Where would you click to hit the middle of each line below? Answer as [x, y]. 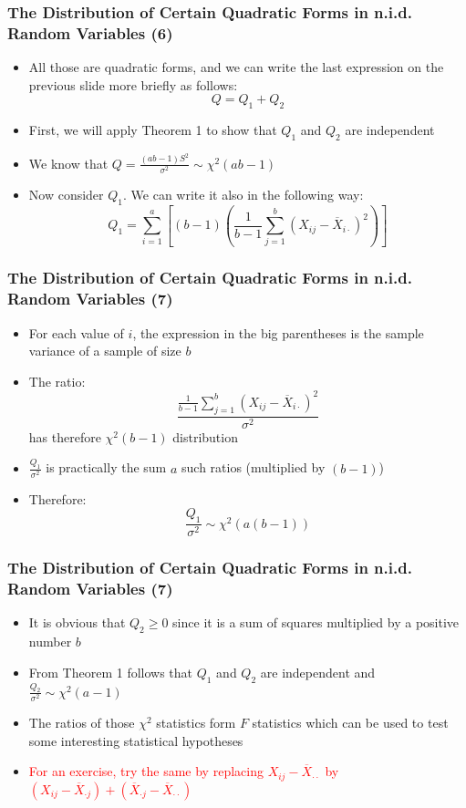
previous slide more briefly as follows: [133, 84]
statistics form [196, 722]
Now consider [66, 194]
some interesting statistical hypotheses [136, 740]
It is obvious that [77, 622]
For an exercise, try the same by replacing [146, 771]
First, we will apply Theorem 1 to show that [153, 130]
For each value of [76, 332]
